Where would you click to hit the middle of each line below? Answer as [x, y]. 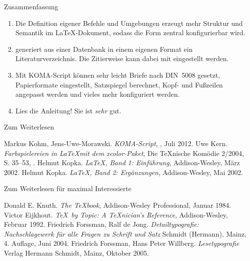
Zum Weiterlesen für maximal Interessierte [68, 188]
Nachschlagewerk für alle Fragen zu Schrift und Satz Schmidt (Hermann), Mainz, [125, 233]
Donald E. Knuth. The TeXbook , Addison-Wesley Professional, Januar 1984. [118, 205]
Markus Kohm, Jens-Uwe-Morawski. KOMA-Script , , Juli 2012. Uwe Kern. [116, 143]
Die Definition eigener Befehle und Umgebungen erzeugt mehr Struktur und [129, 23]
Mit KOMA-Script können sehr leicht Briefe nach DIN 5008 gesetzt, [118, 75]
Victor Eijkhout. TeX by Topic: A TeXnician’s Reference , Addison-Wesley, [116, 214]
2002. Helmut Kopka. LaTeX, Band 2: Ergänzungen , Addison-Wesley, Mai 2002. [124, 172]
